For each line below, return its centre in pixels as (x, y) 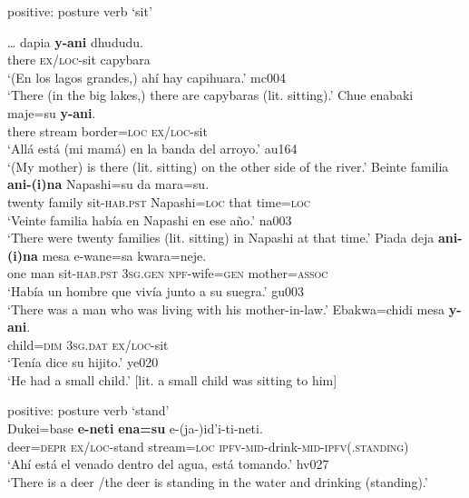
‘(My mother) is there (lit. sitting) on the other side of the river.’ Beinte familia (228, 166)
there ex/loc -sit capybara (79, 60)
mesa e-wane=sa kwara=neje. (124, 255)
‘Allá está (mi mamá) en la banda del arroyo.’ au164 (152, 149)
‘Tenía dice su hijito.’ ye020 (83, 362)
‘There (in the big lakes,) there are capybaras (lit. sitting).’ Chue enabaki (210, 95)
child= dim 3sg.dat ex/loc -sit (88, 344)
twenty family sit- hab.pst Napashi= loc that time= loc (159, 201)
